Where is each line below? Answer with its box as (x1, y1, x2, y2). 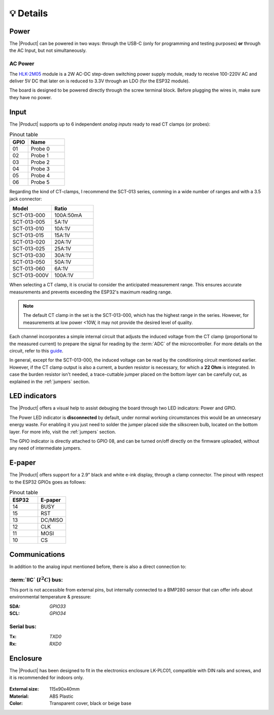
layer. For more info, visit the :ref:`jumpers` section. (9, 429, 116, 435)
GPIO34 (49, 610, 66, 616)
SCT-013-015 (12, 232, 44, 239)
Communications (9, 550, 65, 559)
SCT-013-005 (12, 219, 45, 226)
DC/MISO (41, 517, 63, 524)
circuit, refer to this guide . (9, 347, 63, 353)
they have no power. (9, 94, 52, 100)
